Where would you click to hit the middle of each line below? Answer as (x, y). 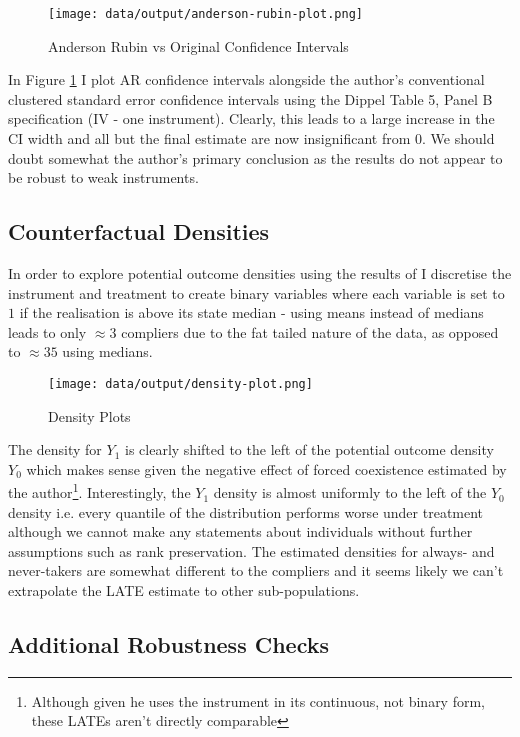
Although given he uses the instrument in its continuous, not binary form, (258, 700)
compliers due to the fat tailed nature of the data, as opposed (310, 331)
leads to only (47, 331)
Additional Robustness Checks (169, 644)
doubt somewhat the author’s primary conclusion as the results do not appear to (255, 157)
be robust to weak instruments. (103, 177)
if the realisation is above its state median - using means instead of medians (251, 312)
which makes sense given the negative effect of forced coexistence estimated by (266, 468)
